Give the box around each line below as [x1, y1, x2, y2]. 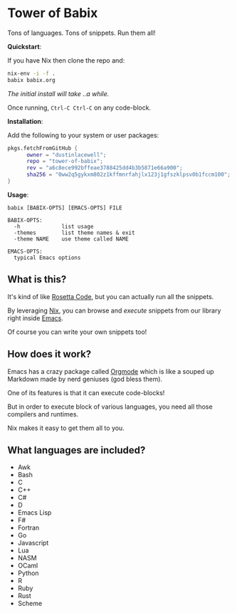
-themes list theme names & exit [14, 229, 135, 236]
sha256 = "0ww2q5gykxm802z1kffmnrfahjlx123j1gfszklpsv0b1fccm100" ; [26, 171, 231, 179]
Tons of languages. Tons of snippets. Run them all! [7, 28, 156, 37]
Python [17, 569, 39, 577]
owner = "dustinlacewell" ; [26, 151, 107, 158]
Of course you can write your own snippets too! [7, 328, 147, 336]
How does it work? [7, 348, 92, 360]
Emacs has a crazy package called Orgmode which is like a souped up [7, 367, 214, 375]
